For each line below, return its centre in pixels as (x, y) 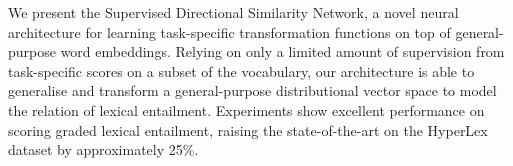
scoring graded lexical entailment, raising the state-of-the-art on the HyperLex (248, 129)
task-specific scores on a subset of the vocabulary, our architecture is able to (241, 70)
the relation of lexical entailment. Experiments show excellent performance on (246, 109)
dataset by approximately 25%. (103, 149)
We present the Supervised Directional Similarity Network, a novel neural (233, 12)
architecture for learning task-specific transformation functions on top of (229, 31)
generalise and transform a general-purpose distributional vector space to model (252, 90)
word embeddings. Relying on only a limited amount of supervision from (282, 51)
